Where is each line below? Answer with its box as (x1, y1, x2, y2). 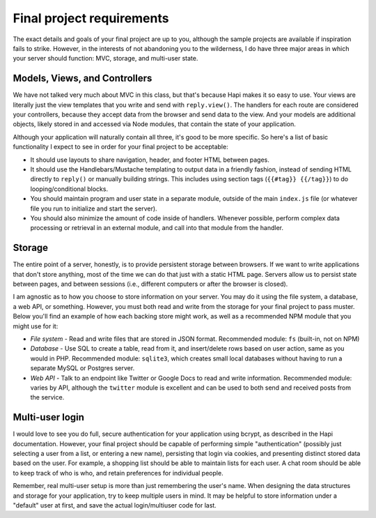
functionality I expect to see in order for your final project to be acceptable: (13, 143, 229, 151)
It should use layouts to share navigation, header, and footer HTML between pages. (30, 155, 269, 164)
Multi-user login (13, 411, 85, 423)
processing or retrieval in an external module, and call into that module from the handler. (30, 224, 283, 232)
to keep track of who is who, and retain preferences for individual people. (13, 469, 224, 477)
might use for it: (13, 321, 58, 330)
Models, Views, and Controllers (13, 73, 152, 84)
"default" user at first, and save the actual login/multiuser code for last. (13, 501, 217, 509)
